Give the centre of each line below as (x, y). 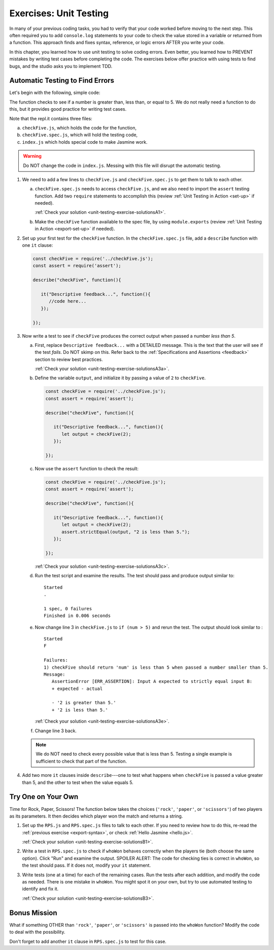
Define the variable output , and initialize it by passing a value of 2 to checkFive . (120, 378)
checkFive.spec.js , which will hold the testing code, (80, 135)
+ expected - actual (77, 689)
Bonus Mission (33, 913)
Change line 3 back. (56, 731)
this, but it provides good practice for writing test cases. (68, 109)
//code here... (68, 301)
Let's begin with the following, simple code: (55, 93)
